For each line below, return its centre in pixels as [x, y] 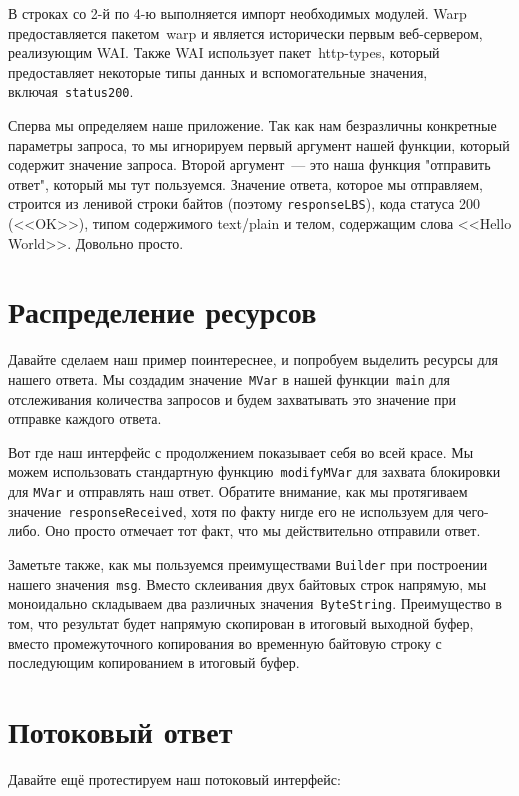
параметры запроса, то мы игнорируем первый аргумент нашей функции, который [259, 144]
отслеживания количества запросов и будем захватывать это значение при [232, 398]
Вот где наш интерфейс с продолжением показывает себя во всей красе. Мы [241, 451]
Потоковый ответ [120, 730]
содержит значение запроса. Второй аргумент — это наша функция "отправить [249, 164]
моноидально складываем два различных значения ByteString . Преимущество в [255, 603]
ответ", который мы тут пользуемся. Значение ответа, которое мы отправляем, [245, 183]
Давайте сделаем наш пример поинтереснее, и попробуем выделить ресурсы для [253, 359]
